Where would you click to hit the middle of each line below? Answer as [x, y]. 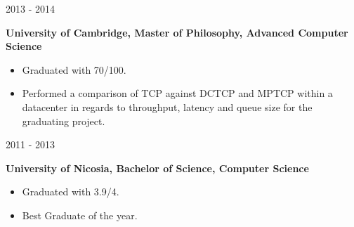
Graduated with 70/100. [74, 69]
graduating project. [64, 121]
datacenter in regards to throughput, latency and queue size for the [167, 106]
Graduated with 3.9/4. [71, 192]
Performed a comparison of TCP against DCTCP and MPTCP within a [177, 93]
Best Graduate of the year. [80, 215]
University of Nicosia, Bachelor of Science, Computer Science [157, 168]
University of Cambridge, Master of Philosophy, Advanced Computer [177, 32]
